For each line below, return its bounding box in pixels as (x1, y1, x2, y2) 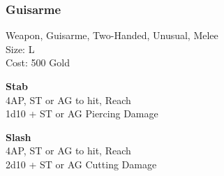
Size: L (6, 41, 35, 56)
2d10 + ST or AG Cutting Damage (6, 156, 157, 171)
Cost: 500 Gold (6, 55, 70, 70)
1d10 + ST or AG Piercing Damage (6, 106, 158, 121)
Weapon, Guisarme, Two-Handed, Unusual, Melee (6, 28, 218, 43)
